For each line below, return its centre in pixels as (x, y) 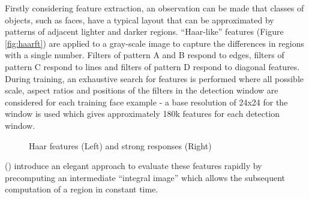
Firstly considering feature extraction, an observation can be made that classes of (154, 8)
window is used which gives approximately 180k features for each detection (142, 114)
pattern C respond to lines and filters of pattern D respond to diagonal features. (152, 66)
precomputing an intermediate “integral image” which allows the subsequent (145, 177)
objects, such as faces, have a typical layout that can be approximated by (139, 19)
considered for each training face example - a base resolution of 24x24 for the (146, 102)
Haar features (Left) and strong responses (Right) (120, 145)
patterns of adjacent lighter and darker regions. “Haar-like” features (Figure (144, 31)
